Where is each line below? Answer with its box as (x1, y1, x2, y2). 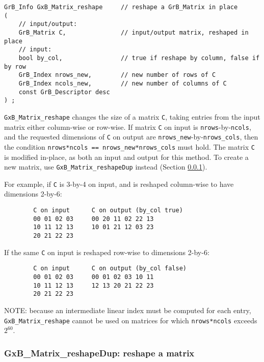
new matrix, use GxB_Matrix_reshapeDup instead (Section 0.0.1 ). (4, 161, 207, 172)
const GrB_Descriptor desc (18, 88, 110, 96)
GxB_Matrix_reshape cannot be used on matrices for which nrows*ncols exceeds (4, 315, 257, 325)
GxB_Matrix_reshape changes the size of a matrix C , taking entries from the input (4, 111, 260, 122)
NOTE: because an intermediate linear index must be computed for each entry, (4, 304, 251, 315)
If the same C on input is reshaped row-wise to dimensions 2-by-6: (4, 246, 209, 257)
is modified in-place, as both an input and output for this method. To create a (4, 151, 249, 162)
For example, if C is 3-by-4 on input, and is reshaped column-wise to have (4, 178, 234, 189)
